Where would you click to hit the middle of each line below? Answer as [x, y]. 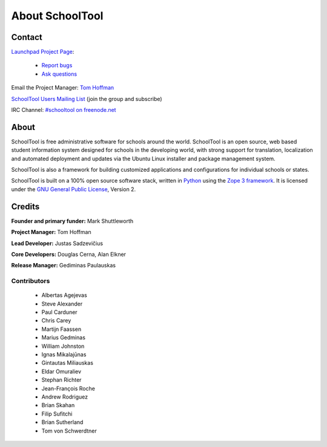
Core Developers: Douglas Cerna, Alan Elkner [69, 254]
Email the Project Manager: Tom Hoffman [63, 88]
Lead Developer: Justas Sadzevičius [57, 243]
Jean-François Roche [68, 388]
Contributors [31, 281]
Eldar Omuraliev [61, 371]
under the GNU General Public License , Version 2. [74, 189]
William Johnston [63, 346]
